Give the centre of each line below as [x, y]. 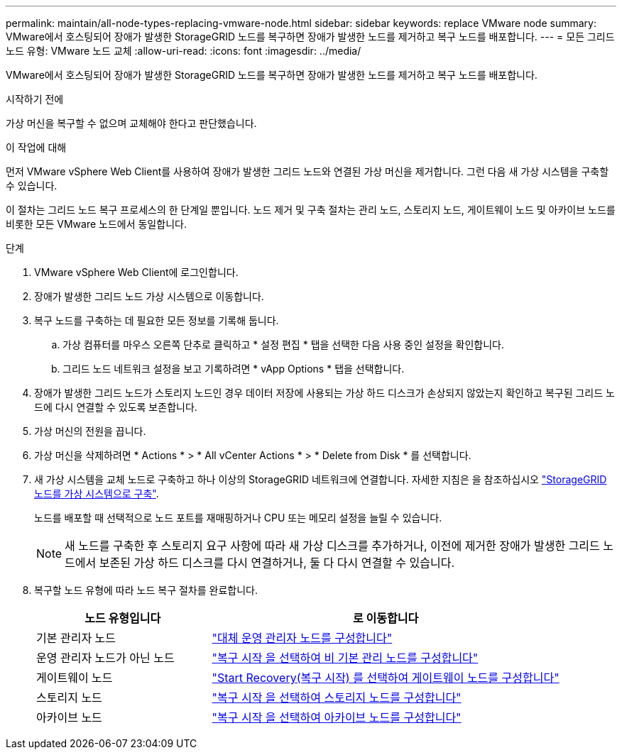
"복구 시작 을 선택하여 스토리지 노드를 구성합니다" [337, 698]
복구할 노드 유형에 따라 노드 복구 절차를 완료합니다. [146, 590]
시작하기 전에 [35, 99]
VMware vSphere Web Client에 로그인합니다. [136, 272]
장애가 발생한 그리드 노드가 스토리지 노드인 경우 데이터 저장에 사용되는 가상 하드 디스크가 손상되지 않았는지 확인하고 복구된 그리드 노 [324, 393]
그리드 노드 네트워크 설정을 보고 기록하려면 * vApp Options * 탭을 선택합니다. [234, 369]
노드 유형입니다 [123, 618]
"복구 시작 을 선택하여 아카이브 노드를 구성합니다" [337, 717]
